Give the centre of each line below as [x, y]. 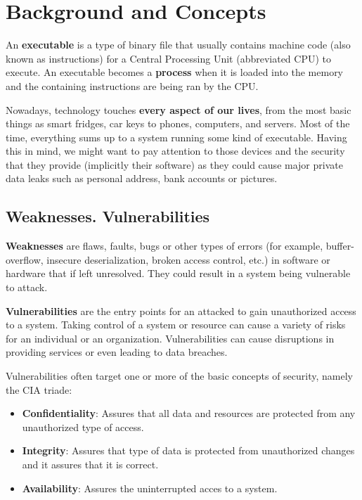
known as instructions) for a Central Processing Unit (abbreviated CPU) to [168, 58]
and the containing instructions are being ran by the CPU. [132, 85]
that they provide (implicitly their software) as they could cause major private [174, 164]
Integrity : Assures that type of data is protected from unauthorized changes [188, 450]
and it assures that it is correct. [90, 464]
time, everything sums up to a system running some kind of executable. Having [176, 137]
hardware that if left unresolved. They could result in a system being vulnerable [178, 273]
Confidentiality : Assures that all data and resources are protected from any [189, 413]
